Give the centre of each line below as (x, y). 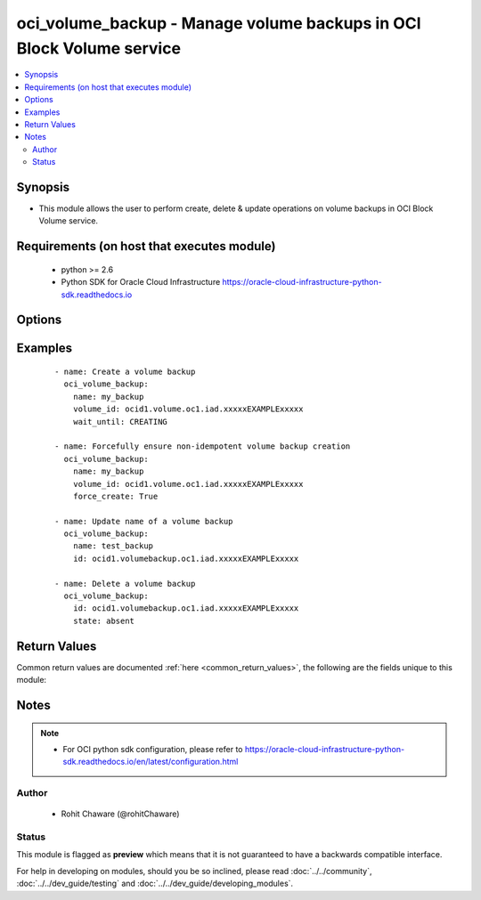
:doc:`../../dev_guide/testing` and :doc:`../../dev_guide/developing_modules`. (155, 884)
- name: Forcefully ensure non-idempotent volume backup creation (203, 446)
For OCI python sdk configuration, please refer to (153, 749)
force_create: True (115, 496)
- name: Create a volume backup (125, 371)
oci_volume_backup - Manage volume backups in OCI (219, 23)
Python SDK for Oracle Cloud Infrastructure (141, 282)
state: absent (104, 620)
